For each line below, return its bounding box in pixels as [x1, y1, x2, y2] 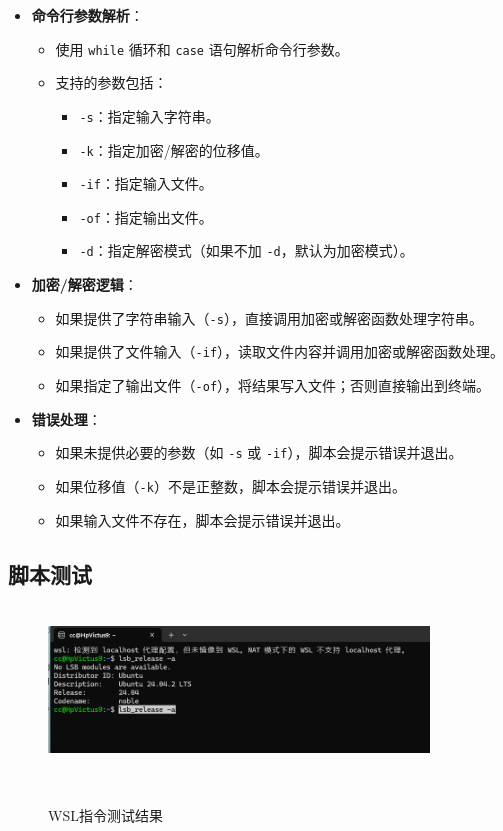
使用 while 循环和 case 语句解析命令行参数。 [55, 38, 349, 59]
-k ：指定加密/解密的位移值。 [79, 139, 269, 160]
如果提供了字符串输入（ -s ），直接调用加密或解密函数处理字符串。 [55, 307, 483, 328]
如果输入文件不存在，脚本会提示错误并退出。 [55, 509, 350, 530]
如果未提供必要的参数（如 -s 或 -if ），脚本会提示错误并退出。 [55, 442, 463, 463]
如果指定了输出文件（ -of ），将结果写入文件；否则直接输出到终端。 [55, 375, 491, 396]
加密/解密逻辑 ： [31, 274, 138, 295]
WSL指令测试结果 [48, 804, 163, 825]
